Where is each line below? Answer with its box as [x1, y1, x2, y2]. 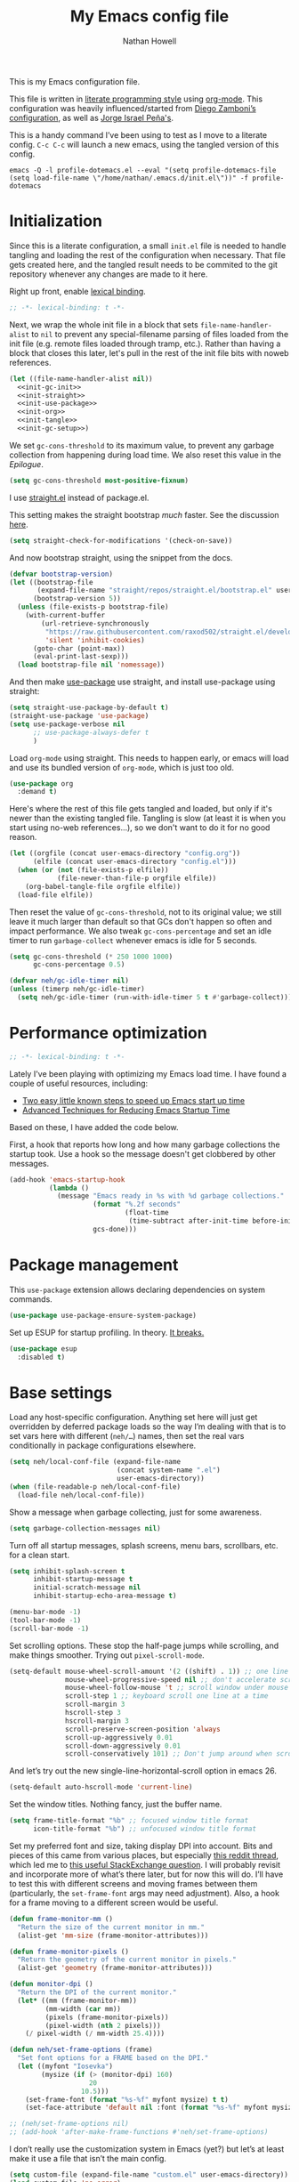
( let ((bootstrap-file [9, 578, 93, 586]
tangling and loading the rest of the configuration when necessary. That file [9, 249, 287, 260]
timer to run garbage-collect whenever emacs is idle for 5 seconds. [9, 934, 258, 945]
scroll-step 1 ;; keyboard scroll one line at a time [65, 1692, 269, 1701]
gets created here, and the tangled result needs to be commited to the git [9, 259, 279, 270]
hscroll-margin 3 [65, 1716, 129, 1725]
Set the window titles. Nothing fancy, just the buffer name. [9, 1799, 222, 1810]
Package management [9, 1255, 179, 1274]
